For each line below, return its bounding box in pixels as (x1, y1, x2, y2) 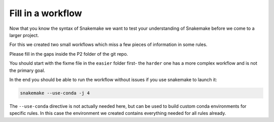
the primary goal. (9, 67, 46, 73)
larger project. (9, 32, 39, 38)
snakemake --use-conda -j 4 (20, 90, 90, 96)
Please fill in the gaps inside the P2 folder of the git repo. (9, 51, 128, 57)
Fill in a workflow (9, 8, 82, 19)
